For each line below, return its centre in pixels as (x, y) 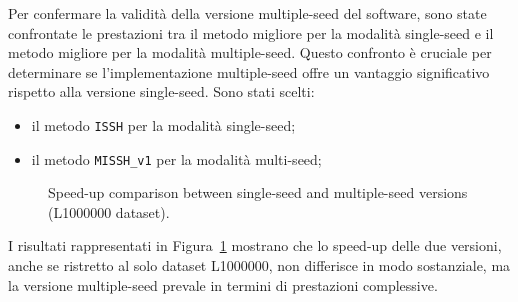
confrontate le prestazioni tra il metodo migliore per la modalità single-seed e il (251, 32)
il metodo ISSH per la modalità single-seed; (163, 124)
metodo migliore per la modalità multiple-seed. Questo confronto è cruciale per (250, 52)
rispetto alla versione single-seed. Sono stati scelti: (161, 91)
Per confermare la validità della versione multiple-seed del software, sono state (247, 13)
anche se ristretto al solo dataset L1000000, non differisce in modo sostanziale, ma (259, 265)
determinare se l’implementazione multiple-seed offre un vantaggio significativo (249, 71)
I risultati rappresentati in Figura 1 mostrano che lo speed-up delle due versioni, (255, 245)
